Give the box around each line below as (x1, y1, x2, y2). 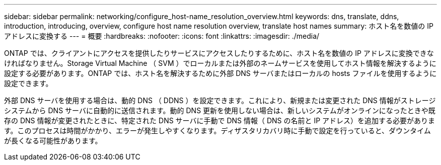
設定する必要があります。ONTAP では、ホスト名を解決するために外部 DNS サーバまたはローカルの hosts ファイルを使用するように (4, 69, 437, 77)
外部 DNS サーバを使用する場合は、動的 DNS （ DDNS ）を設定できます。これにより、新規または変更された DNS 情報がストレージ (4, 96, 436, 105)
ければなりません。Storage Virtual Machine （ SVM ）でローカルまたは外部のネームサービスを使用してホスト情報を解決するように (4, 59, 436, 67)
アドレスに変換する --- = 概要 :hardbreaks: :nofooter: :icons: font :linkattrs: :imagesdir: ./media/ (4, 32, 320, 40)
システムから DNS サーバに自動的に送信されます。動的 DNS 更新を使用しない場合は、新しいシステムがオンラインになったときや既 (4, 106, 435, 115)
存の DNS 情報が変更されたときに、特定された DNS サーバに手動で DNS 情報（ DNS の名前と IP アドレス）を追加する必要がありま (4, 116, 435, 125)
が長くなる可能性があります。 (4, 136, 102, 145)
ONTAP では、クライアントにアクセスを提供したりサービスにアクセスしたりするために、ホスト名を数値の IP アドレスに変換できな (4, 49, 434, 57)
